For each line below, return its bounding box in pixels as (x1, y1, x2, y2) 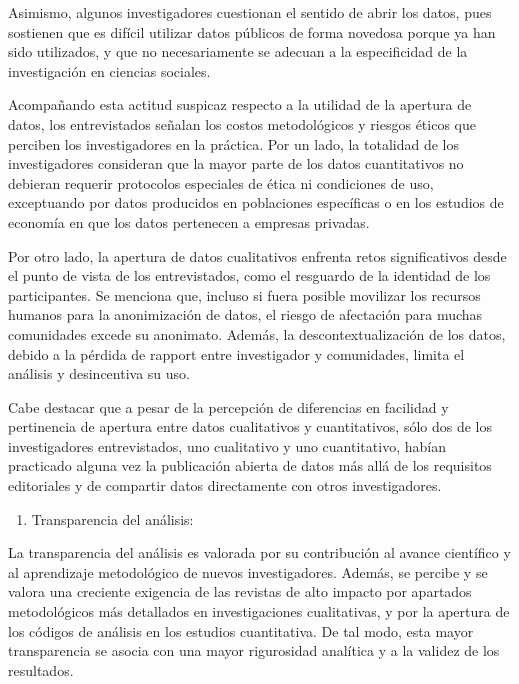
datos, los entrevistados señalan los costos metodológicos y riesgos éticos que (8, 113, 476, 134)
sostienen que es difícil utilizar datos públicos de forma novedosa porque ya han (8, 21, 496, 42)
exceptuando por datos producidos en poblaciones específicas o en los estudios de (8, 192, 504, 213)
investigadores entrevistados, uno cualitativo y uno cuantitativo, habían (8, 435, 446, 456)
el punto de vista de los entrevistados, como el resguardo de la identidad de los (8, 265, 491, 286)
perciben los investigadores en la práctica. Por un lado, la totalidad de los (8, 133, 460, 154)
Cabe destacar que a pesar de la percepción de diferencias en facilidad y (8, 396, 449, 417)
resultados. (8, 659, 74, 680)
